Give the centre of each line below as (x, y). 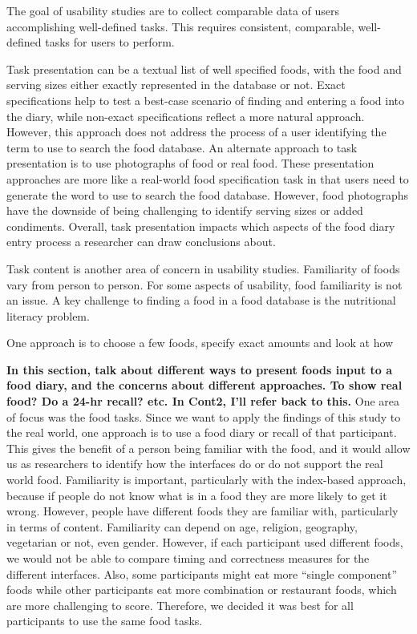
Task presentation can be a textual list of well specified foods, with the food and (204, 69)
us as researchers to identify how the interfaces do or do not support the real (195, 464)
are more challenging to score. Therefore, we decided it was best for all (180, 605)
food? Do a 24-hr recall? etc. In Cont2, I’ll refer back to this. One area (203, 401)
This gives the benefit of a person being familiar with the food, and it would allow (208, 448)
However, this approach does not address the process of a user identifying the (196, 132)
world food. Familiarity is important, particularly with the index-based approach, (206, 480)
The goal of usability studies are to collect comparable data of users (173, 10)
